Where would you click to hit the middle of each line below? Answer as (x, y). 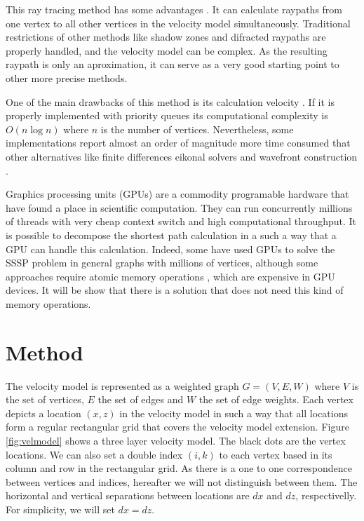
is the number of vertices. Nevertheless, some (197, 129)
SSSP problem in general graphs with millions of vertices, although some (162, 263)
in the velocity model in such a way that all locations (234, 413)
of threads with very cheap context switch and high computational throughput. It (181, 221)
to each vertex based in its (276, 454)
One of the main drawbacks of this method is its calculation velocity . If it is (170, 101)
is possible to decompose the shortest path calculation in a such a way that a (171, 235)
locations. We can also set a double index (94, 454)
